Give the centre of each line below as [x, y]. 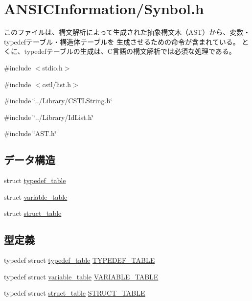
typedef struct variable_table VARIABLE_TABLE [81, 276]
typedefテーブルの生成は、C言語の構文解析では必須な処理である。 [130, 51]
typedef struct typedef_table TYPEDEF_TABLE [80, 260]
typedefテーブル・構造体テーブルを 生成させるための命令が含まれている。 [122, 41]
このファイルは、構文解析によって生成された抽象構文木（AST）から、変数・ [127, 32]
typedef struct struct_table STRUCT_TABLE [75, 293]
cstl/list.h [57, 84]
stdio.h [52, 67]
